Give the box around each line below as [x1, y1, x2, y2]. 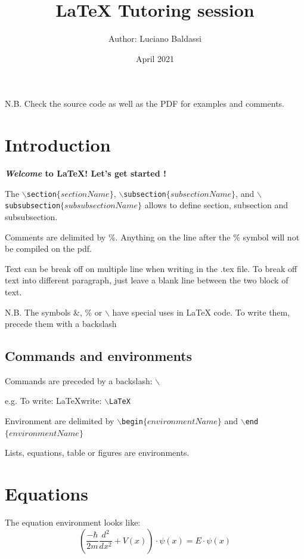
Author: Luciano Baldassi [108, 32, 201, 45]
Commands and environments [5, 347, 193, 365]
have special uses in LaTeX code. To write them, [112, 305, 290, 318]
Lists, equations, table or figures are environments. [5, 446, 190, 459]
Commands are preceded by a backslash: [5, 374, 153, 387]
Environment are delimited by [5, 415, 114, 427]
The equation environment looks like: [5, 516, 141, 529]
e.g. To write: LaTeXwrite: [5, 394, 102, 407]
